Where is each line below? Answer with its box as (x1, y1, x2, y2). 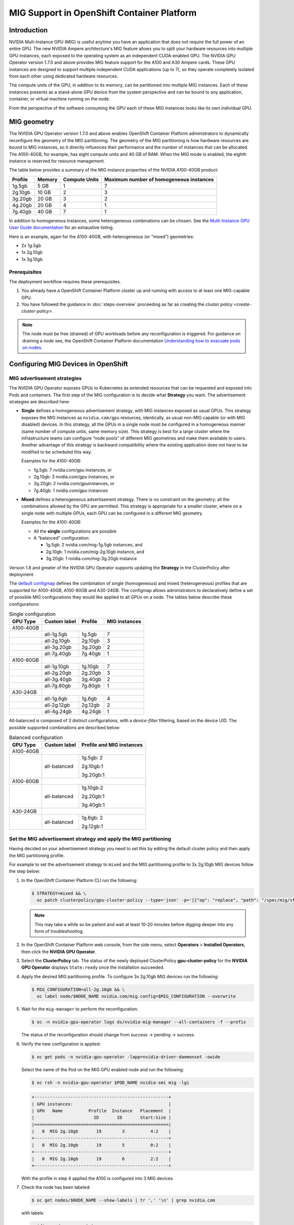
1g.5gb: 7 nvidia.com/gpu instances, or (33, 467, 112, 473)
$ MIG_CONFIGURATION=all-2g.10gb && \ (31, 986, 125, 992)
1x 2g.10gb (21, 249, 43, 255)
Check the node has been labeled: (21, 1184, 91, 1190)
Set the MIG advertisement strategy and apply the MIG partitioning (9, 835, 171, 842)
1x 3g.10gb (21, 256, 43, 262)
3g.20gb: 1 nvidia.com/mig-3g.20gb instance (46, 556, 137, 562)
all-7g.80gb (44, 683, 71, 689)
